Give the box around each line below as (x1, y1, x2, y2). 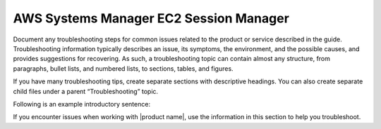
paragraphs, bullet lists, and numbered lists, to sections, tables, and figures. (13, 64, 234, 73)
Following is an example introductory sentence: (13, 100, 151, 108)
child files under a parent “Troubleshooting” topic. (13, 87, 159, 95)
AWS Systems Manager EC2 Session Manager (13, 11, 289, 26)
